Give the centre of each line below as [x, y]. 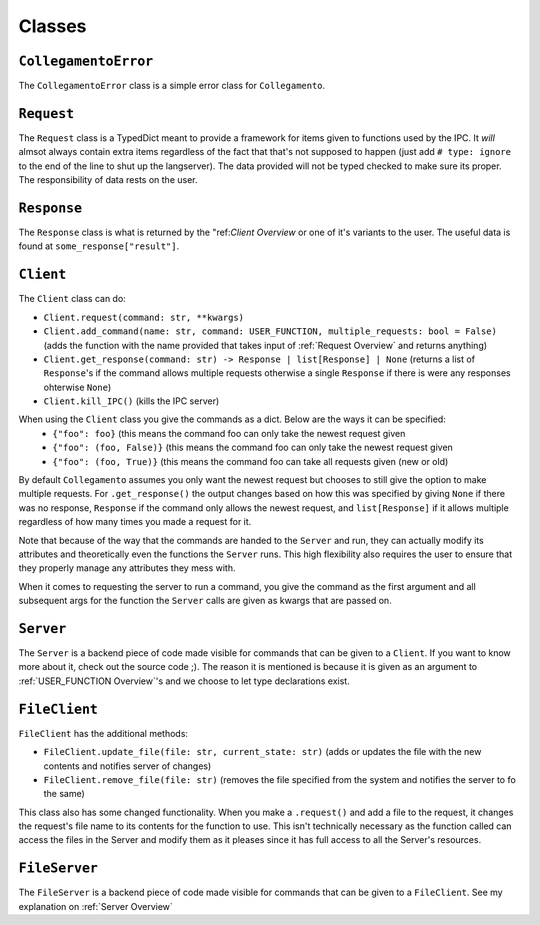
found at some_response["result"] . [99, 246]
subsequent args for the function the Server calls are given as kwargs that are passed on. [205, 601]
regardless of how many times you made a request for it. [135, 522]
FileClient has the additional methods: [103, 733]
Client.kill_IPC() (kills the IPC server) [131, 401]
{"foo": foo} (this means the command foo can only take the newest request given [229, 433]
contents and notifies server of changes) [127, 766]
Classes [52, 26]
